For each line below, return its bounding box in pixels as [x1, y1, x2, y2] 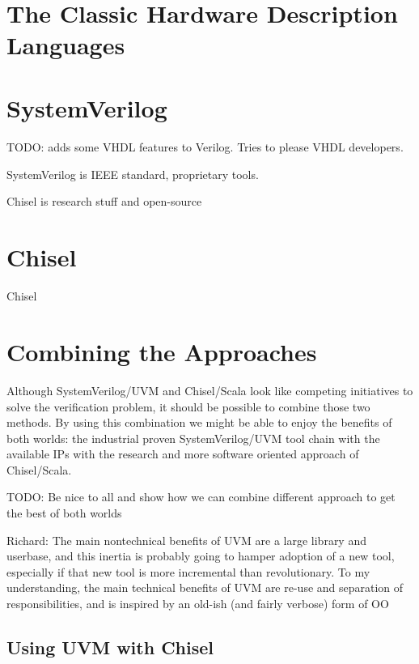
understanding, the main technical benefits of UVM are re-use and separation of [6, 579, 404, 596]
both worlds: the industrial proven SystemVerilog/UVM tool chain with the [6, 429, 380, 446]
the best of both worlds [6, 504, 122, 521]
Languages [6, 28, 125, 61]
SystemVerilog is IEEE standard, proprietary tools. [6, 165, 259, 182]
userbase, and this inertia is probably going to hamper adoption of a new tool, [6, 547, 395, 564]
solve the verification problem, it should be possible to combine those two [6, 398, 370, 415]
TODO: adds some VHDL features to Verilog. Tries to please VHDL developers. [6, 138, 404, 155]
